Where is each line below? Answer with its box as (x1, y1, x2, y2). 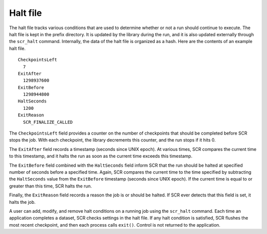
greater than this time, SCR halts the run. (9, 183, 92, 189)
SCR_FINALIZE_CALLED (23, 119, 73, 125)
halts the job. (9, 199, 36, 205)
